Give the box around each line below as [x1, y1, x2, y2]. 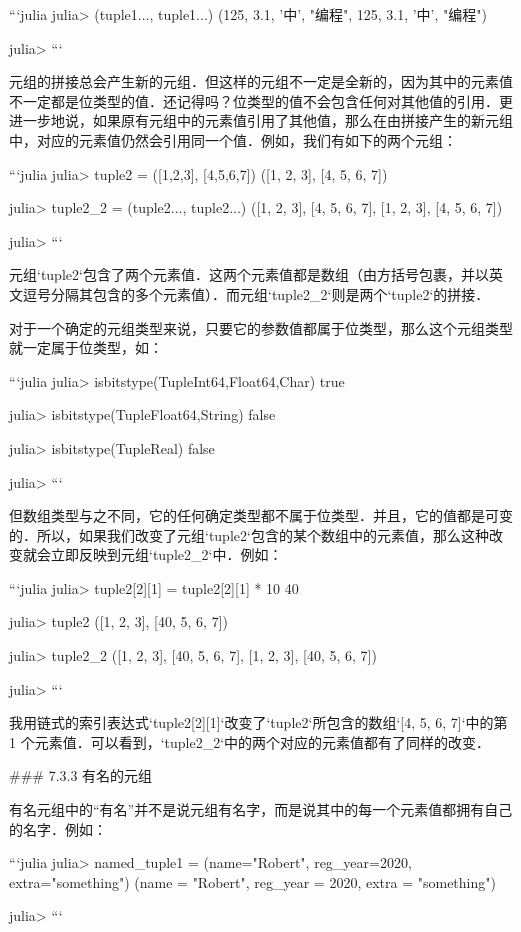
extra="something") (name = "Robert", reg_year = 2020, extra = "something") [9, 871, 496, 892]
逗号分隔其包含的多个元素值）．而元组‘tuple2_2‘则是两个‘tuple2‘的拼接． [22, 283, 490, 304]
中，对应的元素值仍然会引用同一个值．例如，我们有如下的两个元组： [9, 129, 457, 150]
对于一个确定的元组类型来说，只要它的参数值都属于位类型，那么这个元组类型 [9, 317, 513, 338]
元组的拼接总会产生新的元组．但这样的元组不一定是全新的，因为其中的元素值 [9, 71, 513, 92]
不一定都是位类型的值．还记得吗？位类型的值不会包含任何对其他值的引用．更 [9, 90, 513, 111]
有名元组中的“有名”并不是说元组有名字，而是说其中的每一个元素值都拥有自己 [9, 799, 513, 820]
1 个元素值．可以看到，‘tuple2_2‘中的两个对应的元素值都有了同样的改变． [9, 731, 491, 752]
